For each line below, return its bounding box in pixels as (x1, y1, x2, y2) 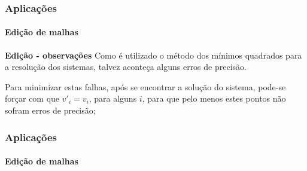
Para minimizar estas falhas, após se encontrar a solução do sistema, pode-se (5, 80, 286, 93)
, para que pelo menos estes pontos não (142, 92, 286, 105)
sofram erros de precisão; (5, 104, 96, 117)
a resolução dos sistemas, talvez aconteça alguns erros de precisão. (5, 60, 247, 73)
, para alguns (89, 92, 137, 105)
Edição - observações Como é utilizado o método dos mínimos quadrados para (5, 48, 302, 61)
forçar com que (5, 92, 60, 105)
